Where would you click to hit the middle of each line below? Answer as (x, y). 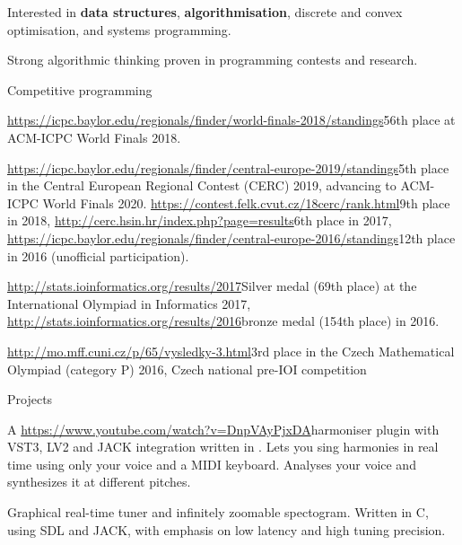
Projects (30, 399)
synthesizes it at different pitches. (99, 482)
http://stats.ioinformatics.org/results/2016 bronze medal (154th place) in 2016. (223, 321)
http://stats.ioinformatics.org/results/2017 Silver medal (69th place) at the (212, 286)
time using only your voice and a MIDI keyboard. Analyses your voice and (212, 464)
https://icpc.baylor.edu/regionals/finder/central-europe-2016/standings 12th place (231, 237)
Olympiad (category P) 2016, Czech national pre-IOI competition (187, 369)
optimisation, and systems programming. (119, 29)
